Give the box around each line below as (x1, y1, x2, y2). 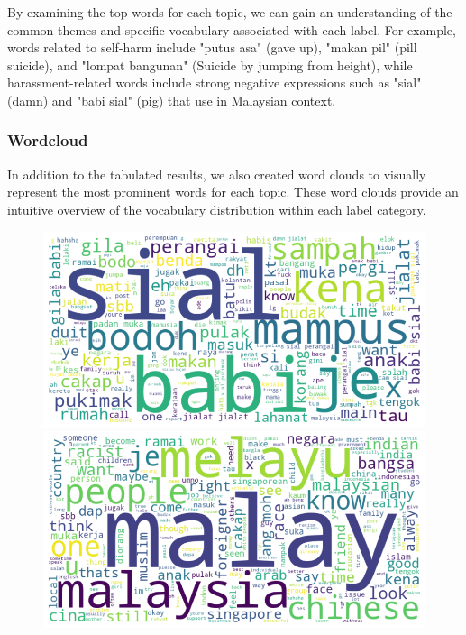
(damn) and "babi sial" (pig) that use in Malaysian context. (7, 90, 336, 109)
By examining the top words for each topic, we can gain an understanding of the (7, 3, 452, 21)
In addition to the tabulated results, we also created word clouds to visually (7, 164, 426, 183)
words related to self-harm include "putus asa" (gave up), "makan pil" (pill (7, 38, 417, 57)
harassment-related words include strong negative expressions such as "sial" (7, 73, 422, 92)
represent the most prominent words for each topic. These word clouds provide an (7, 182, 459, 201)
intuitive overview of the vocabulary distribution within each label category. (7, 199, 426, 218)
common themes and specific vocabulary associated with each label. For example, (7, 20, 456, 39)
